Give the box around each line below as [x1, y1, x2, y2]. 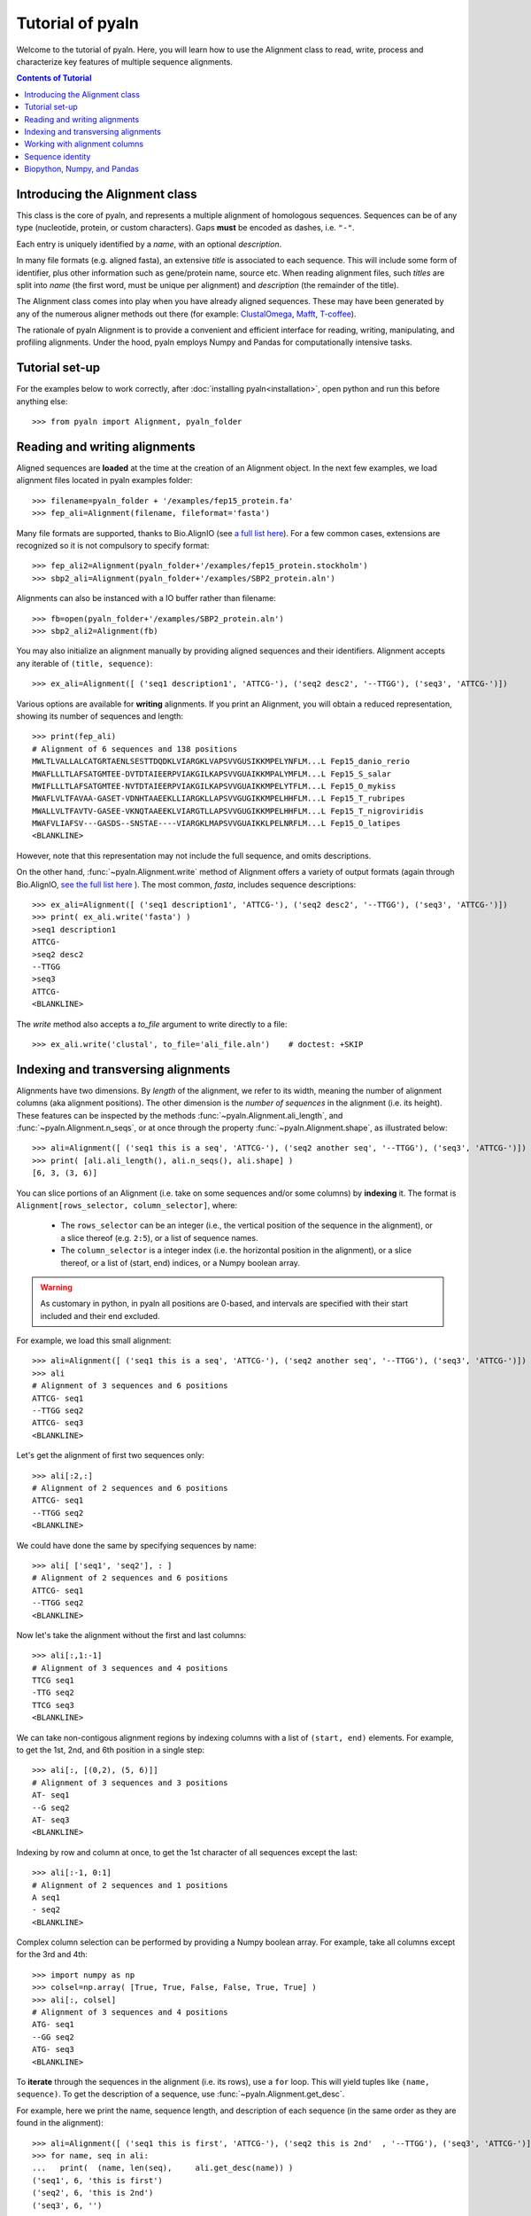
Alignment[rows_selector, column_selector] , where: [16, 1199, 238, 1210]
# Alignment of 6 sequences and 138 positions [32, 744, 238, 753]
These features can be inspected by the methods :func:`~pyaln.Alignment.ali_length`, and [16, 1110, 343, 1120]
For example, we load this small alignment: [16, 1335, 172, 1346]
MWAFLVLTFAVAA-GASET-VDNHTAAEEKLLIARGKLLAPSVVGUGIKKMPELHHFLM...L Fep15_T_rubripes [32, 793, 406, 804]
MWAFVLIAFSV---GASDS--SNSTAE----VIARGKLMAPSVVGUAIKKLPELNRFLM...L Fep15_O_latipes [32, 818, 401, 829]
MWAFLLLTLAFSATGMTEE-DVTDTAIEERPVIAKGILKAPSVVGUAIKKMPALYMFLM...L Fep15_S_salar [32, 769, 392, 779]
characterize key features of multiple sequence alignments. [16, 56, 234, 66]
